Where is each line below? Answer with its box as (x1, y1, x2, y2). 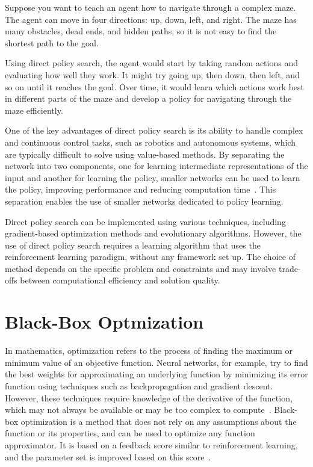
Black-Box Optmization (5, 309, 204, 334)
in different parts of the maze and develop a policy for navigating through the (5, 92, 292, 105)
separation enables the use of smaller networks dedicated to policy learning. (5, 194, 284, 207)
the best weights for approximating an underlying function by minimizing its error (5, 368, 308, 380)
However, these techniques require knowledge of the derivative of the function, (5, 391, 293, 404)
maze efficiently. (5, 104, 63, 116)
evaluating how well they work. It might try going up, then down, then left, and (5, 68, 300, 81)
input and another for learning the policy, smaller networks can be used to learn (5, 171, 300, 184)
